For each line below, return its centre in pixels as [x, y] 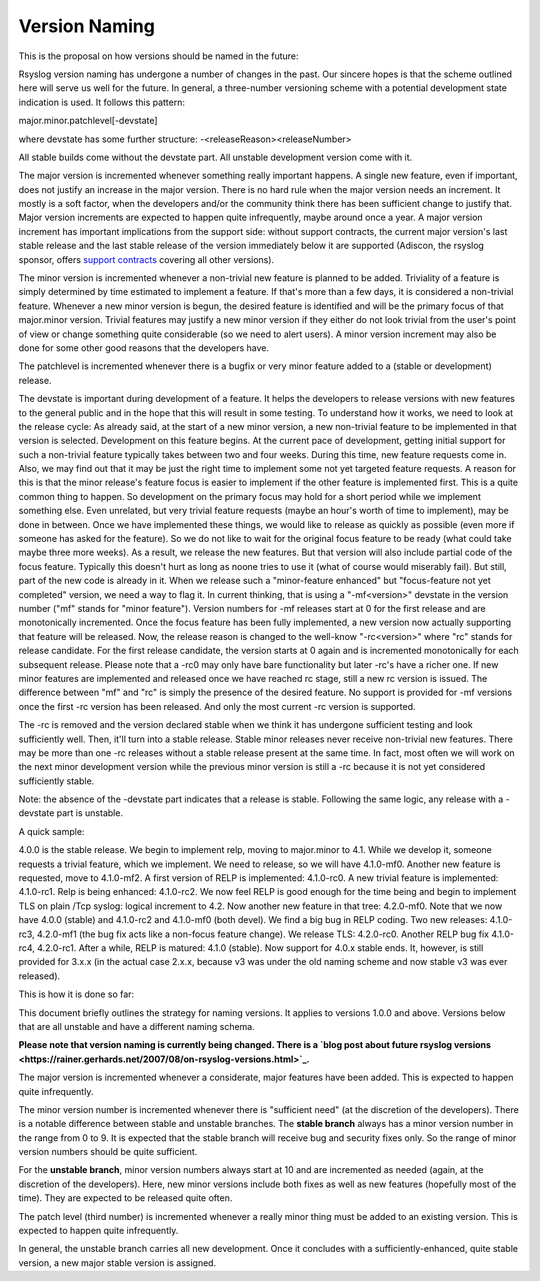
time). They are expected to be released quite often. [125, 1198]
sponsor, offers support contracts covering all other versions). [146, 259]
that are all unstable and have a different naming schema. [136, 1026]
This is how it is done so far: [76, 994]
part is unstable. [90, 813]
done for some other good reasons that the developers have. [144, 347]
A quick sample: [51, 831]
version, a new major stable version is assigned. [117, 1262]
